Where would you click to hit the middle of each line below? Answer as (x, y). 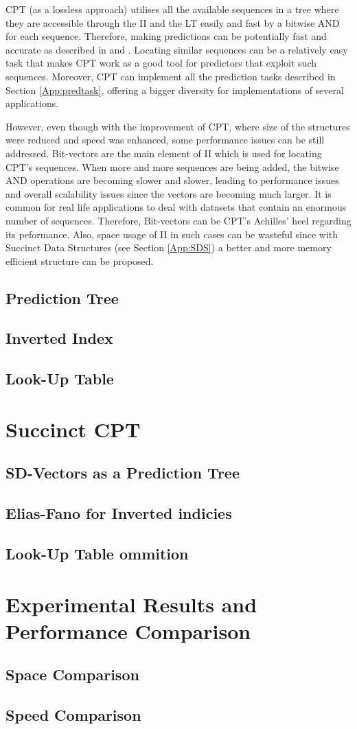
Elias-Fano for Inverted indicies (119, 513)
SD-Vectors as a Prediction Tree (123, 473)
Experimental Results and (131, 604)
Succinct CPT (73, 429)
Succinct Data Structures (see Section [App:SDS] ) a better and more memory (169, 247)
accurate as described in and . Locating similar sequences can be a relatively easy (177, 49)
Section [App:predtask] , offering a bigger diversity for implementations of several (175, 90)
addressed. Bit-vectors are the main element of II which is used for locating (164, 153)
